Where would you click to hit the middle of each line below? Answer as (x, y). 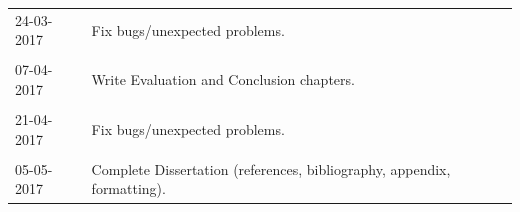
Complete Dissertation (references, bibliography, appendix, (271, 168)
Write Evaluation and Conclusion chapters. (223, 79)
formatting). (128, 188)
